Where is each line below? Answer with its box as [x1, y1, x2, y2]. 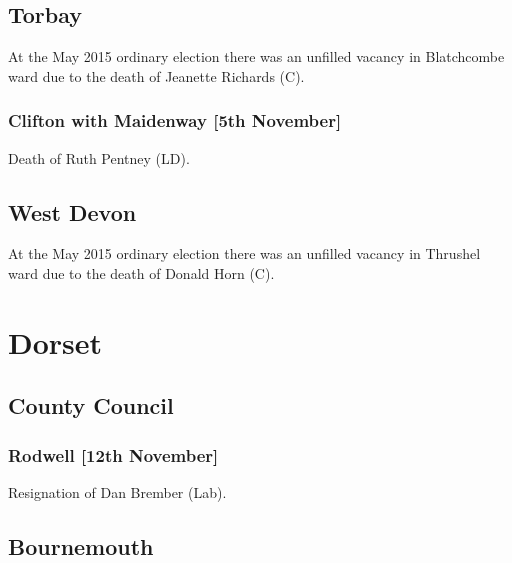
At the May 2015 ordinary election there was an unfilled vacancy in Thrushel [8, 243, 481, 264]
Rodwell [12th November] [8, 442, 219, 467]
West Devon [8, 196, 137, 227]
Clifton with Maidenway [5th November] [8, 108, 342, 133]
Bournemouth [8, 530, 154, 561]
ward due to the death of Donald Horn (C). [8, 263, 275, 283]
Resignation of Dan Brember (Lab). [8, 481, 227, 502]
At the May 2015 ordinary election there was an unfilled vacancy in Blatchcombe [8, 46, 505, 67]
